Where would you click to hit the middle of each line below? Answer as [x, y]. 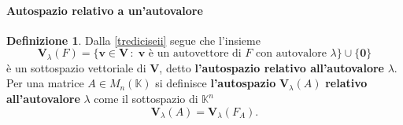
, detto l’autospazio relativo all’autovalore [272, 67]
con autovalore [291, 54]
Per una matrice [45, 83]
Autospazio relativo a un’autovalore [105, 10]
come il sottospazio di [146, 99]
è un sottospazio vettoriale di [76, 67]
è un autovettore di [195, 54]
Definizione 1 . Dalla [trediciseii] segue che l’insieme [133, 40]
